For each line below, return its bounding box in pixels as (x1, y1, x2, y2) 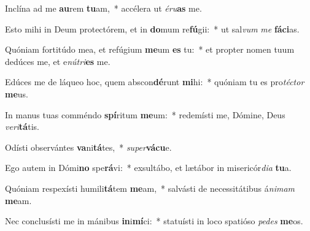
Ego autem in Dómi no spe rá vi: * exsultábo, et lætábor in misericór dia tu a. (5, 161, 292, 174)
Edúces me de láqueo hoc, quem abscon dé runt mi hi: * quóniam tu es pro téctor (5, 75, 304, 88)
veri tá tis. (5, 120, 39, 133)
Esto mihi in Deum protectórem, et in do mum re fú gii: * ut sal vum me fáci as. (5, 22, 300, 35)
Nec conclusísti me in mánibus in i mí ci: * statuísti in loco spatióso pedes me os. (5, 214, 303, 227)
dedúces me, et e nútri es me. (5, 55, 110, 67)
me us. (5, 87, 28, 100)
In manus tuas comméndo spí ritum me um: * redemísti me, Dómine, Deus (5, 108, 285, 121)
